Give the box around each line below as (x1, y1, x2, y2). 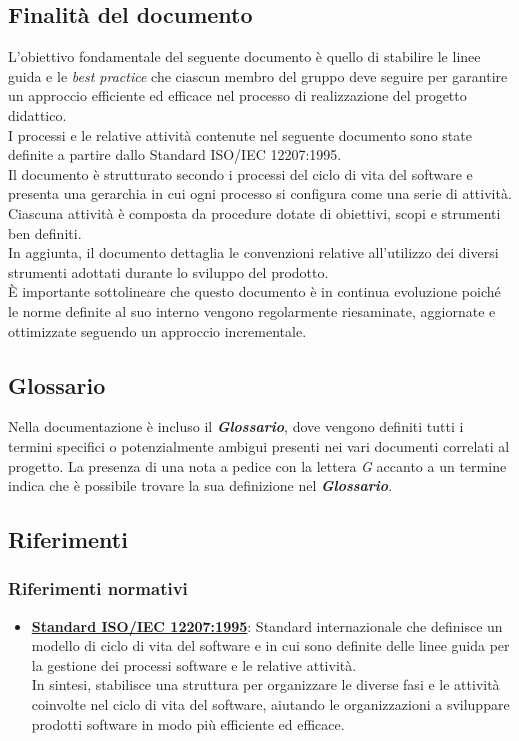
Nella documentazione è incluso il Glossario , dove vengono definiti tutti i (8, 416, 464, 437)
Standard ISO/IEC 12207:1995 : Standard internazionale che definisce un (31, 615, 503, 636)
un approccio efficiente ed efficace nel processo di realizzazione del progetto (8, 85, 467, 106)
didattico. (8, 104, 67, 125)
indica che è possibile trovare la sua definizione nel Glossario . (8, 475, 393, 496)
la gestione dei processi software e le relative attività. (31, 654, 357, 675)
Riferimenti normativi (8, 576, 188, 601)
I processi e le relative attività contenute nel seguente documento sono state (8, 124, 472, 145)
